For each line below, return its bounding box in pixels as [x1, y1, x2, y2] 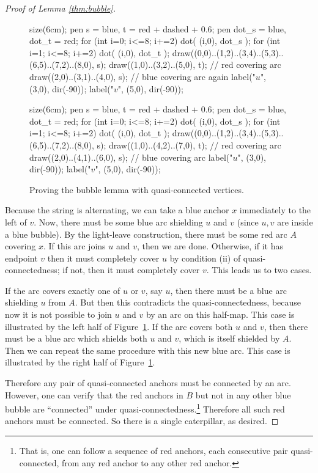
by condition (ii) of [169, 251, 241, 264]
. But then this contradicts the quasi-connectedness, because [75, 296, 301, 309]
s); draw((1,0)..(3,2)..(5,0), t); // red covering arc [97, 58, 281, 71]
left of [5, 215, 27, 228]
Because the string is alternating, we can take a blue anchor [5, 204, 229, 216]
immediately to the [239, 204, 311, 216]
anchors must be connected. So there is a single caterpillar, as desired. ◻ [5, 414, 279, 427]
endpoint [5, 251, 38, 264]
